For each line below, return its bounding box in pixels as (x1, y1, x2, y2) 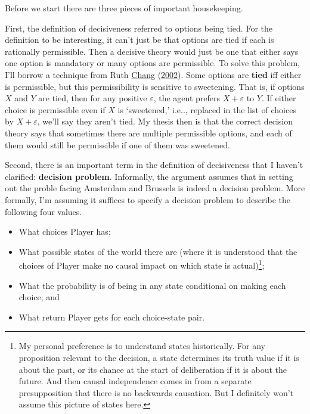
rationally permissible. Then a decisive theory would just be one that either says (5, 45, 299, 57)
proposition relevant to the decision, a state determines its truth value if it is (18, 351, 299, 363)
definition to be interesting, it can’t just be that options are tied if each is (5, 33, 274, 46)
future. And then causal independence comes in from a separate (18, 375, 252, 387)
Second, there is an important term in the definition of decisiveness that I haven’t (5, 158, 303, 171)
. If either (261, 92, 296, 104)
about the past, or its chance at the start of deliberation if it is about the (18, 363, 287, 375)
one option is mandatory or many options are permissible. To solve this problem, (5, 57, 300, 69)
